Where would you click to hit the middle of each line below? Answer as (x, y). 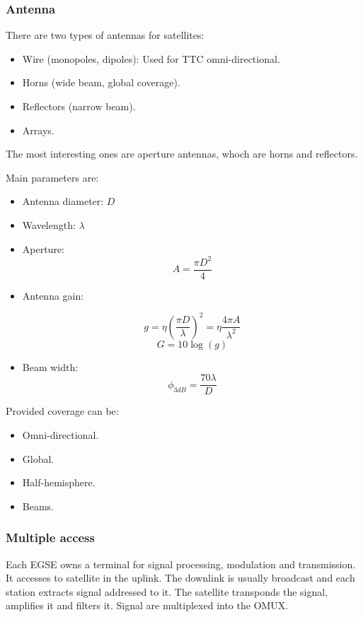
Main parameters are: (52, 177)
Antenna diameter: (63, 201)
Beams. (38, 506)
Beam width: (50, 366)
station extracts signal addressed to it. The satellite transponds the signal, (167, 591)
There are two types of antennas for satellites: (105, 35)
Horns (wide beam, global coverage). (101, 82)
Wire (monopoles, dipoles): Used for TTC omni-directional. (151, 58)
